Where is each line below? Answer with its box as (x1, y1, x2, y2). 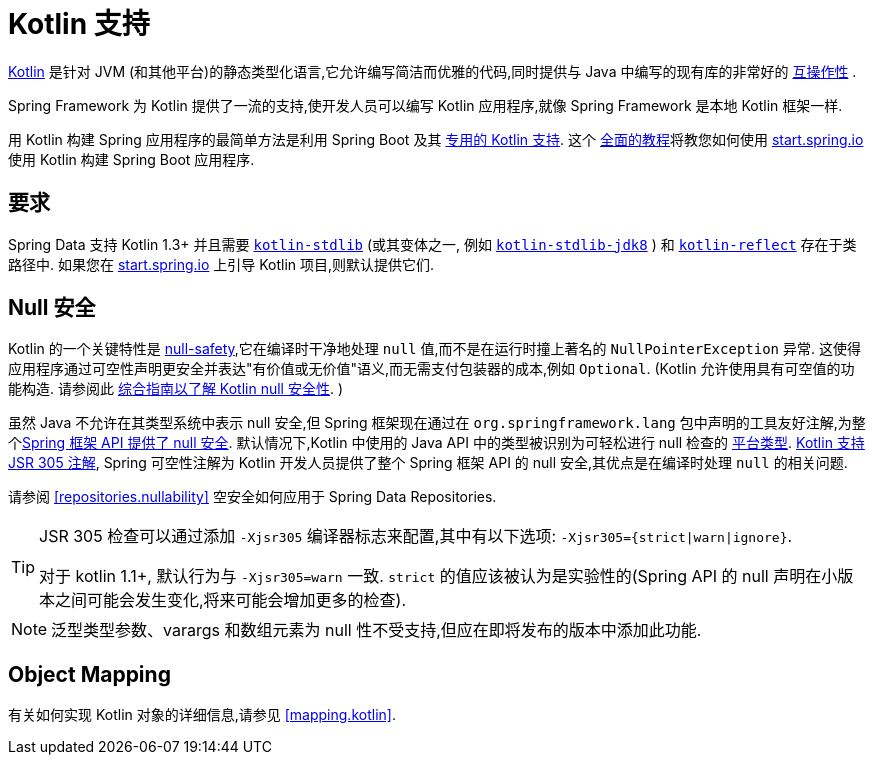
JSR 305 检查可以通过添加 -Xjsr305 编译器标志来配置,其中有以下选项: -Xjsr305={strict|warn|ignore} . (39, 526, 793, 547)
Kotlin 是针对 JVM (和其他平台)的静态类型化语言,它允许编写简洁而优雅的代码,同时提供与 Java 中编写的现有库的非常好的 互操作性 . (8, 62, 857, 80)
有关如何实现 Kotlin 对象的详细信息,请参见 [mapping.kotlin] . (8, 706, 396, 724)
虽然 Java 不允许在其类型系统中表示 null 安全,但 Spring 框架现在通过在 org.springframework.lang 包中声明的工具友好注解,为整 (8, 414, 866, 432)
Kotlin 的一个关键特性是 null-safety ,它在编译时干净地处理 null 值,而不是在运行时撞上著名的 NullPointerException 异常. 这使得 (8, 340, 861, 358)
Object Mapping (8, 661, 171, 687)
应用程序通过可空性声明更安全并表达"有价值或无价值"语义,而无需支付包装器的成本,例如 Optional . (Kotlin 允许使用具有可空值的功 (8, 360, 855, 378)
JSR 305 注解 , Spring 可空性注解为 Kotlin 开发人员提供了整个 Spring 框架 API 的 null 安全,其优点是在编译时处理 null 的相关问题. (8, 454, 848, 472)
